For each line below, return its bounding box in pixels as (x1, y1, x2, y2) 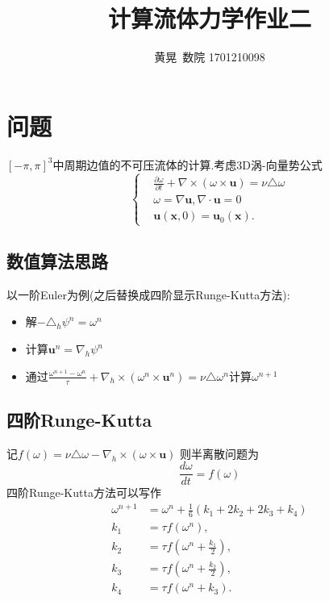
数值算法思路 (6, 248, 108, 273)
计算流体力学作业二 (107, 2, 311, 35)
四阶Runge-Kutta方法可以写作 (6, 484, 161, 501)
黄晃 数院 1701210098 (154, 48, 265, 65)
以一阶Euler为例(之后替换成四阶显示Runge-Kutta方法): (6, 286, 290, 303)
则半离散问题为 (180, 444, 260, 461)
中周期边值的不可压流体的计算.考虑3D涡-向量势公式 (52, 156, 323, 173)
